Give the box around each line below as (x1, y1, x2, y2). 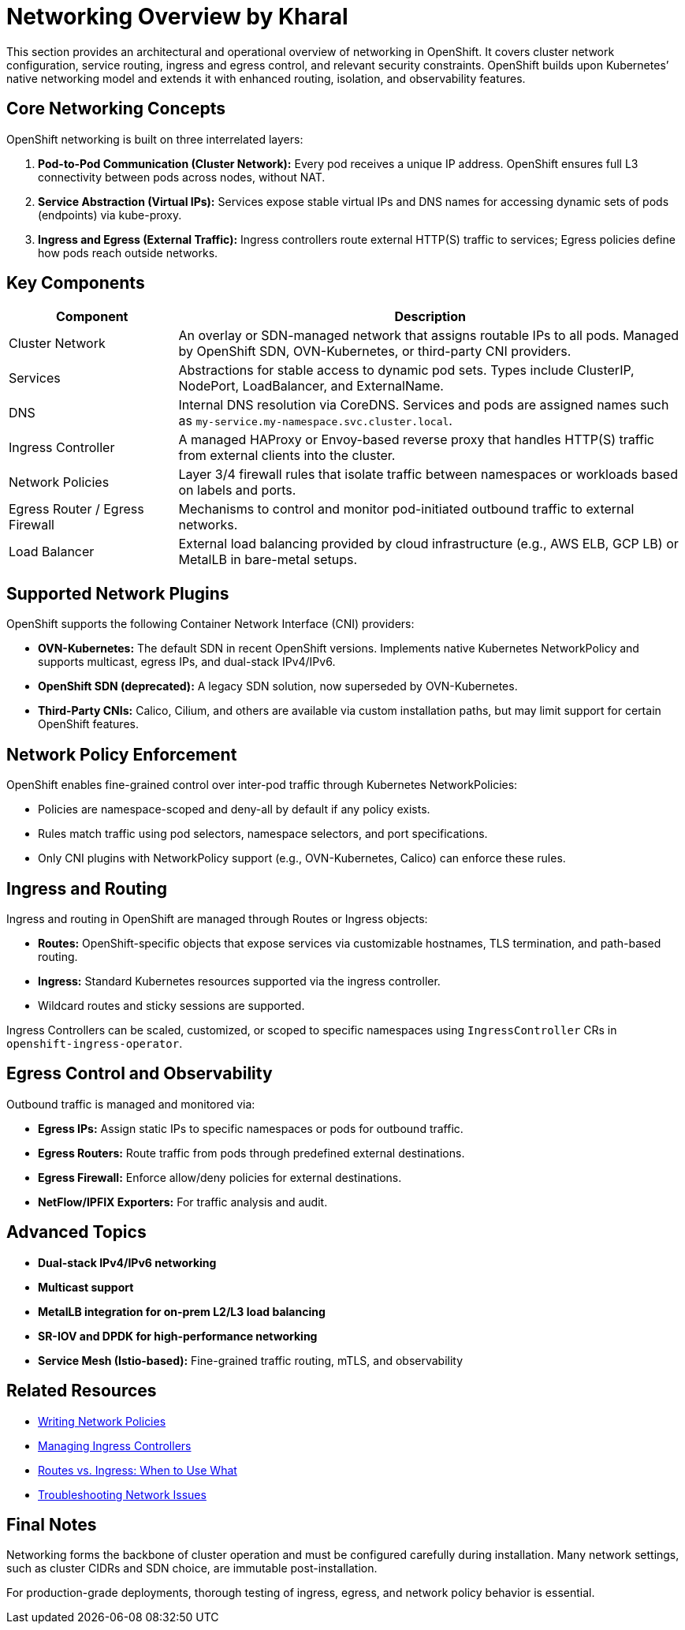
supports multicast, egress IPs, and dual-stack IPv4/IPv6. (38, 655, 336, 669)
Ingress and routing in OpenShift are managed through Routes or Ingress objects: (6, 911, 428, 925)
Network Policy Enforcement (6, 744, 237, 765)
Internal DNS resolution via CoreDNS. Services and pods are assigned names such (178, 397, 669, 413)
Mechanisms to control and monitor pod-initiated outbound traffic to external (178, 501, 635, 518)
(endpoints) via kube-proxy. (38, 207, 182, 222)
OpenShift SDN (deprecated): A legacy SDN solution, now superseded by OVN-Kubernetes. (38, 679, 518, 693)
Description (394, 308, 466, 325)
